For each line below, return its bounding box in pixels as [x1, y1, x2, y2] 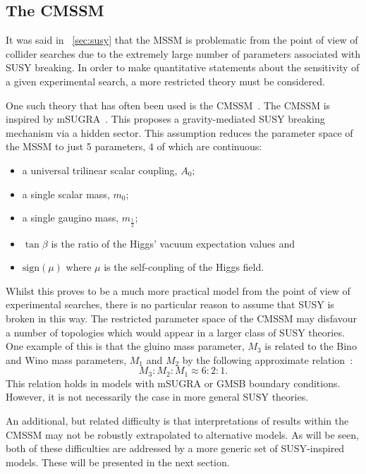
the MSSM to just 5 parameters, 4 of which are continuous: [6, 139, 262, 154]
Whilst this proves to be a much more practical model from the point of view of [6, 283, 350, 298]
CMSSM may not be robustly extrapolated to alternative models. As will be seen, [6, 427, 359, 442]
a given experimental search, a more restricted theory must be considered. [6, 73, 325, 88]
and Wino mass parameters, [6, 352, 127, 367]
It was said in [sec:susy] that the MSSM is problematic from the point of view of [6, 32, 358, 47]
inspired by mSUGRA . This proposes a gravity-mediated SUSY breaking [6, 111, 325, 126]
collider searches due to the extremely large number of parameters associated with [6, 46, 361, 61]
